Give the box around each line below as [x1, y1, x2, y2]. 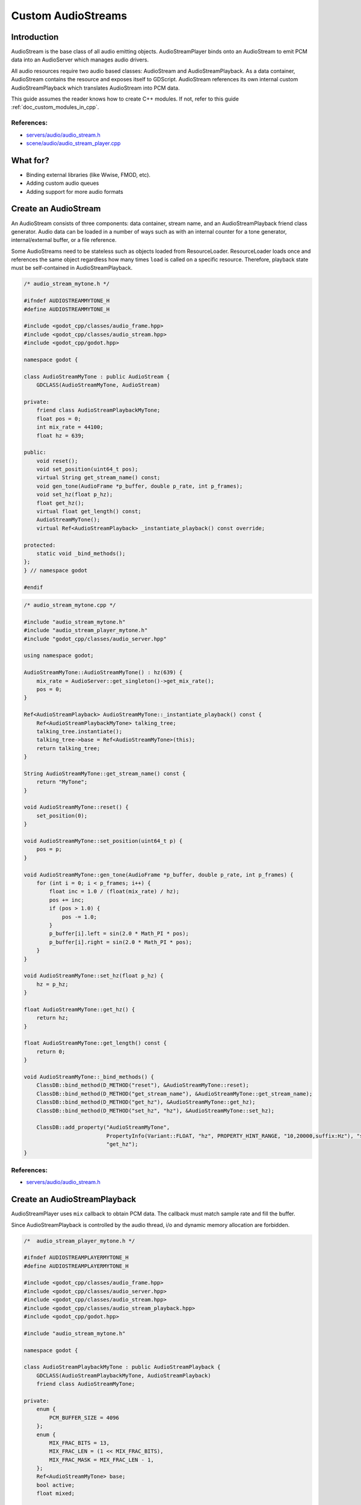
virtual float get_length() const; [36, 508, 141, 515]
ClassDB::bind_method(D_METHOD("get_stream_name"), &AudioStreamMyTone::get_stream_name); [36, 1090, 313, 1097]
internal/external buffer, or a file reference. [11, 237, 117, 244]
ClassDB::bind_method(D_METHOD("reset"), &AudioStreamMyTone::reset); [36, 1082, 250, 1089]
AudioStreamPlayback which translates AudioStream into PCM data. [11, 84, 180, 92]
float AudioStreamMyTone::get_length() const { [23, 1040, 167, 1047]
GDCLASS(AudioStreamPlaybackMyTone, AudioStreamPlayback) [36, 1372, 211, 1379]
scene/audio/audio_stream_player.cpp [26, 139, 121, 147]
